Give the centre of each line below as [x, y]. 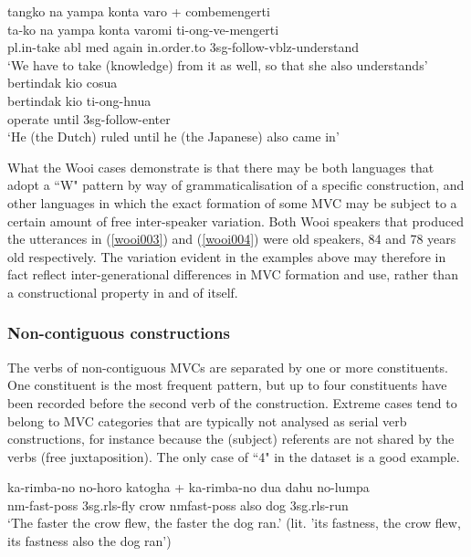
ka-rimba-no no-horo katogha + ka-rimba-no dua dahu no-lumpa [188, 487]
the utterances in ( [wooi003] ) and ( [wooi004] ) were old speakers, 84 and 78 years [232, 239]
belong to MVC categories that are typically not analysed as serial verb [207, 420]
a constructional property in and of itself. [123, 292]
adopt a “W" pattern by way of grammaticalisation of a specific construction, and [236, 185]
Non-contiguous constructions [119, 333]
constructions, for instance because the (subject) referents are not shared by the [231, 439]
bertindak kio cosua [63, 83]
